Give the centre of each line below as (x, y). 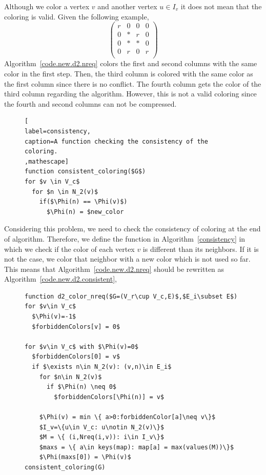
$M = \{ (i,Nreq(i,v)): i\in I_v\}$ (102, 437)
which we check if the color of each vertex (69, 249)
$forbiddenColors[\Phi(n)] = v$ (109, 397)
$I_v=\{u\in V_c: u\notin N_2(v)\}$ (102, 427)
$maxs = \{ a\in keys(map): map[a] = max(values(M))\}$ (137, 447)
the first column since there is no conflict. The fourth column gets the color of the (133, 83)
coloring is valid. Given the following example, (77, 16)
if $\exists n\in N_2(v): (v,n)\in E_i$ (102, 367)
